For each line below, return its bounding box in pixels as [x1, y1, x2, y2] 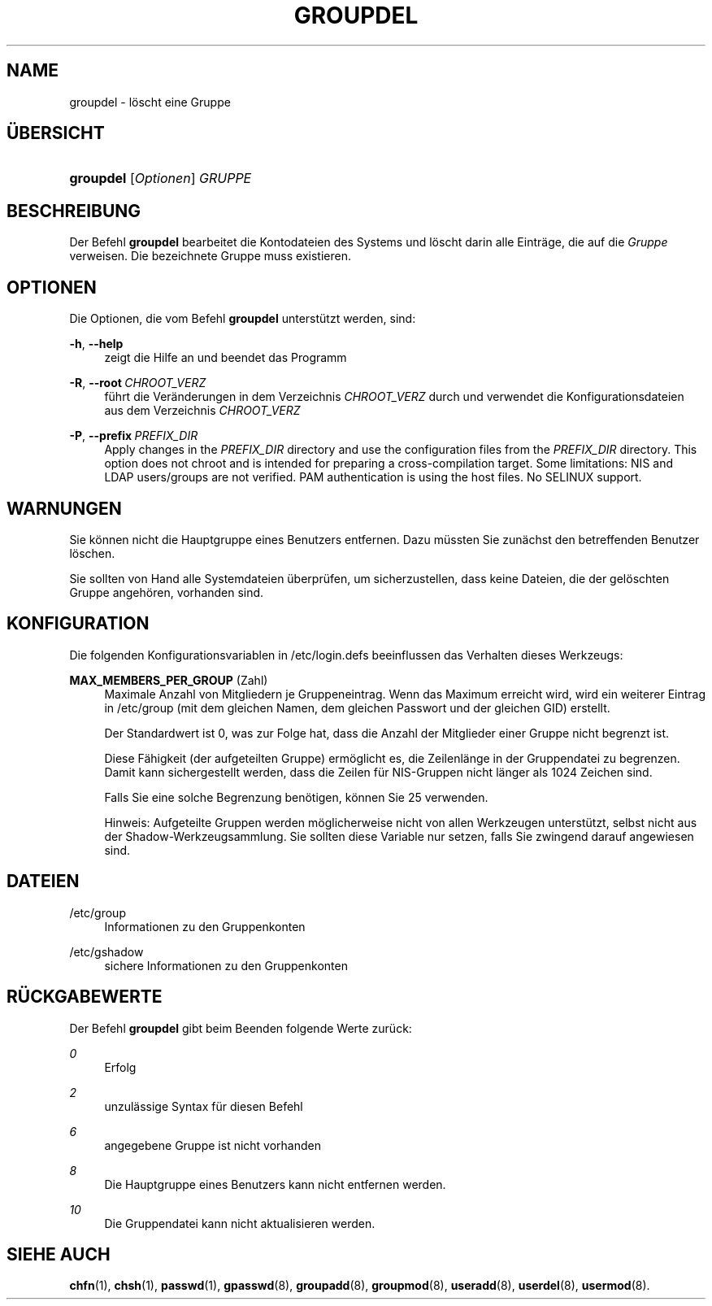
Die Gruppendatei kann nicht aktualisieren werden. [104, 1216, 376, 1230]
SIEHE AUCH [7, 1243, 111, 1265]
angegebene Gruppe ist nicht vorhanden [104, 1138, 322, 1152]
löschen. [69, 546, 115, 560]
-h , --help [69, 337, 124, 351]
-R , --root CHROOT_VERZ [69, 376, 206, 390]
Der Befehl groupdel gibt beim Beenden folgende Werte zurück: [69, 1021, 412, 1035]
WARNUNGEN [7, 498, 122, 519]
